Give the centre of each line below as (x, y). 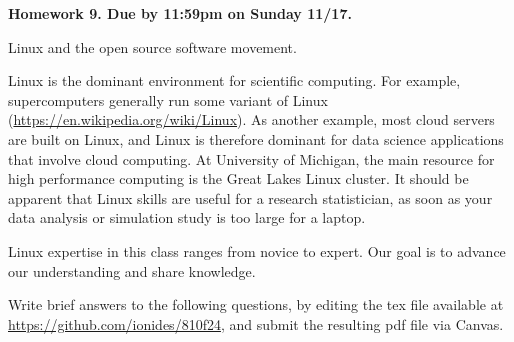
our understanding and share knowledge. (132, 270)
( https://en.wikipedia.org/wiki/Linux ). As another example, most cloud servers (251, 119)
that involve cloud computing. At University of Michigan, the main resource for (251, 158)
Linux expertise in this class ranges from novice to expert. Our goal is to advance (257, 250)
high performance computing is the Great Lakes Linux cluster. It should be (238, 178)
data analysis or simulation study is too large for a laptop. (187, 217)
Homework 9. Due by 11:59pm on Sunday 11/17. (180, 13)
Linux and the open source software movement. (152, 46)
